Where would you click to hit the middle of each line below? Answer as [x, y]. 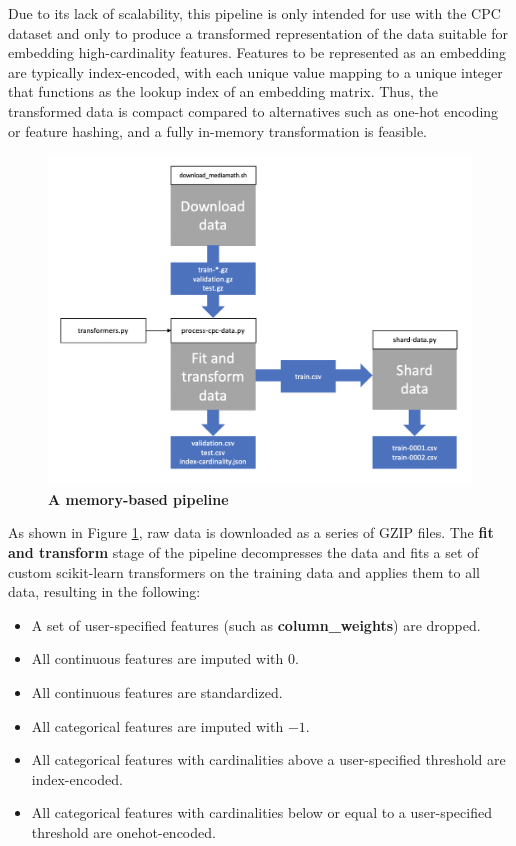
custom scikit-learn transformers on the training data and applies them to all [244, 571]
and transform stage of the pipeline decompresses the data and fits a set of [243, 551]
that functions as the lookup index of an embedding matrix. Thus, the [223, 91]
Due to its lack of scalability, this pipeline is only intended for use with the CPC [254, 13]
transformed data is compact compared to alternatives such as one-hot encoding [253, 110]
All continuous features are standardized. [157, 691]
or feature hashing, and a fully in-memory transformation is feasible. [217, 130]
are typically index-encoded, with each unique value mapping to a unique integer [255, 71]
